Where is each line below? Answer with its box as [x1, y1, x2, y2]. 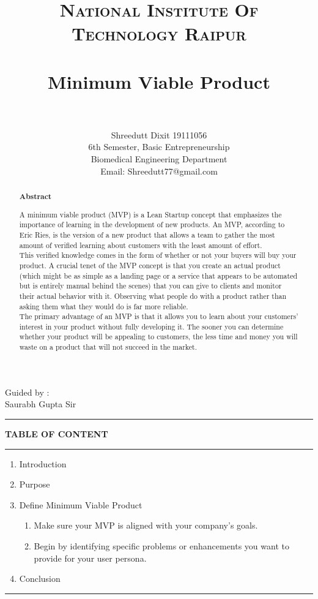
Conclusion [19, 572, 61, 585]
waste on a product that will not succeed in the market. [19, 342, 197, 352]
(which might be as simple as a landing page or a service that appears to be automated [19, 270, 298, 281]
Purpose [19, 478, 50, 491]
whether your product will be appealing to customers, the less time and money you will [19, 331, 298, 342]
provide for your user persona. [34, 551, 147, 564]
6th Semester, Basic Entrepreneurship [88, 140, 230, 153]
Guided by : [5, 385, 50, 398]
